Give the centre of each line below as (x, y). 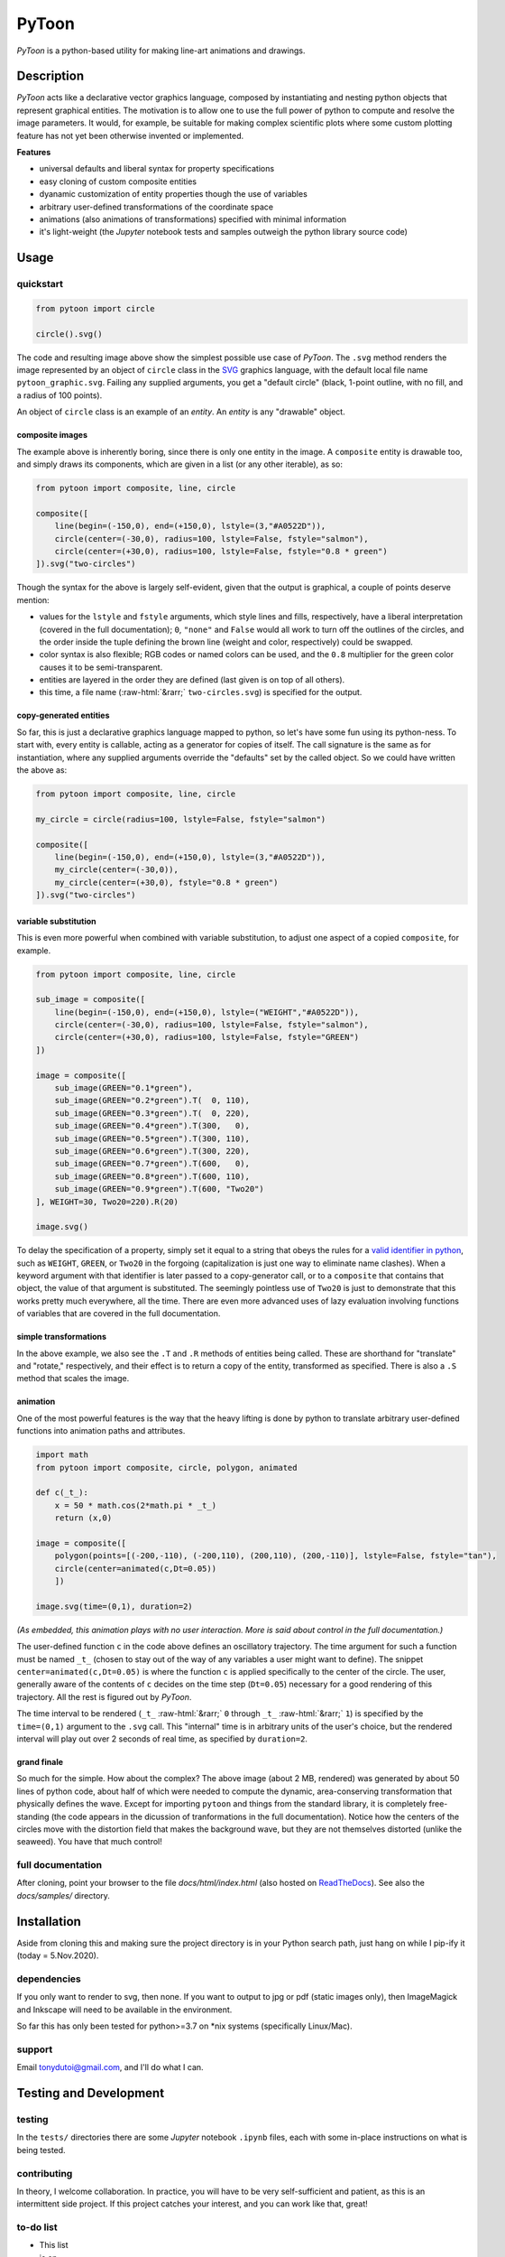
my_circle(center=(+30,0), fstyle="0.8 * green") (166, 882)
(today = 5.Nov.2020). (58, 1955)
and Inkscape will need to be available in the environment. (124, 2010)
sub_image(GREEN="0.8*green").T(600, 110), (152, 1176)
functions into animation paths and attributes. (101, 1431)
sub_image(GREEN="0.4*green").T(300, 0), (152, 1126)
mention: (33, 599)
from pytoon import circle (95, 308)
